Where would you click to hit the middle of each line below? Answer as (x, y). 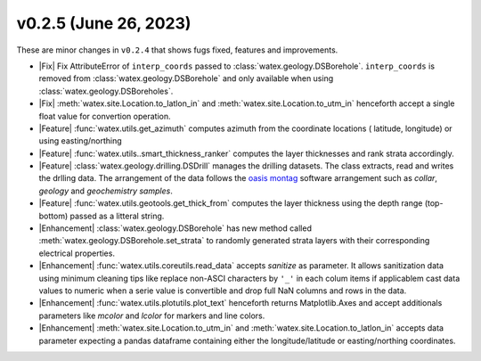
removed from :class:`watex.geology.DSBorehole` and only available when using (186, 78)
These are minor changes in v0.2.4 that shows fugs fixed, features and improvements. (177, 50)
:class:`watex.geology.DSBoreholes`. (106, 91)
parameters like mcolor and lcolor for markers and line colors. (152, 316)
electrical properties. (77, 253)
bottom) (53, 216)
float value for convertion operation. (105, 116)
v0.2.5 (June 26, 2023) (104, 23)
